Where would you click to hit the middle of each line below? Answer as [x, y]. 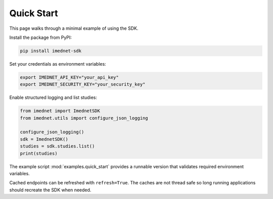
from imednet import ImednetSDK [60, 111]
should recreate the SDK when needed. [50, 190]
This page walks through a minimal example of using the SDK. [74, 28]
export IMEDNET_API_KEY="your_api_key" [69, 77]
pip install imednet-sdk [51, 51]
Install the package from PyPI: [40, 37]
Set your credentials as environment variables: [58, 64]
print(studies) [39, 153]
